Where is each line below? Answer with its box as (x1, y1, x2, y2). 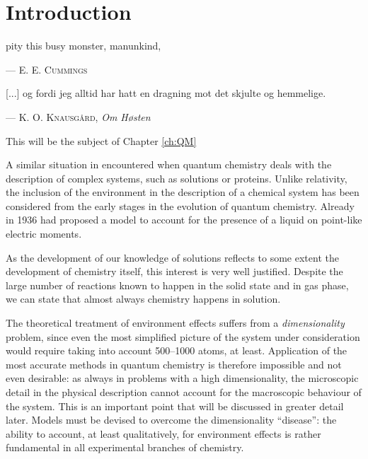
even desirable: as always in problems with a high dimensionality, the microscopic (6, 371, 359, 385)
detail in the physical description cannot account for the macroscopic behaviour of (6, 385, 362, 399)
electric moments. (6, 226, 82, 241)
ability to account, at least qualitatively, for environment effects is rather (6, 426, 321, 441)
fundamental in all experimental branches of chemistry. (6, 440, 244, 455)
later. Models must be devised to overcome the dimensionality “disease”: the (6, 412, 337, 427)
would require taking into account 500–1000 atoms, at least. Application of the (6, 343, 347, 358)
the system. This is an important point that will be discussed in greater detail (6, 398, 344, 413)
